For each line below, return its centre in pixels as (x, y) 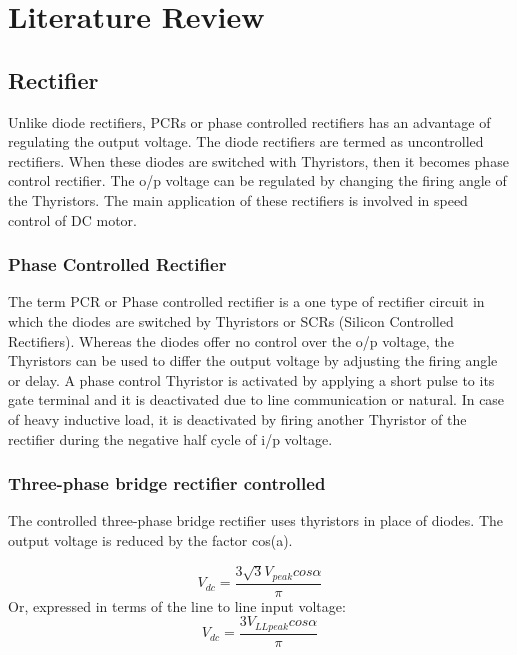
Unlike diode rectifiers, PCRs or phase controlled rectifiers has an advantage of (249, 121)
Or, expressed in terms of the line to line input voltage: (177, 605)
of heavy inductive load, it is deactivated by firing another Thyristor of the (237, 418)
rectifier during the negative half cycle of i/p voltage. (170, 438)
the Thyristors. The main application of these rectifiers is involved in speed (238, 199)
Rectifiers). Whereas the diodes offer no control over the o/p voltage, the (231, 340)
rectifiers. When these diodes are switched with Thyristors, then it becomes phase (258, 160)
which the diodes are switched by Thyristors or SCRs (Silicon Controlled (231, 320)
